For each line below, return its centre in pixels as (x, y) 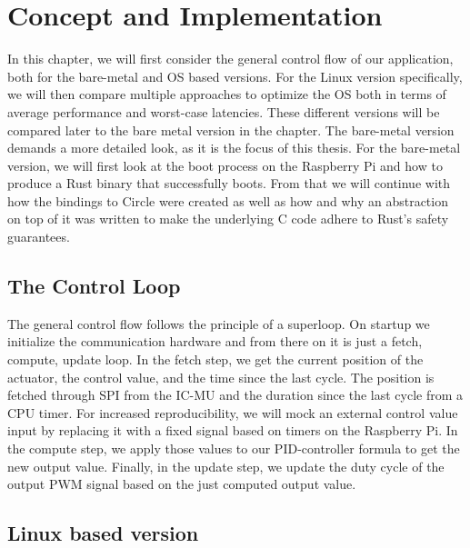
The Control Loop (94, 286)
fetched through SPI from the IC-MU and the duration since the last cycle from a (235, 395)
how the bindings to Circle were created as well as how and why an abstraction (228, 200)
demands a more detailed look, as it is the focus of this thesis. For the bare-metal (234, 148)
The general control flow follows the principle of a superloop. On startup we (219, 323)
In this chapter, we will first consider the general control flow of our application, (230, 59)
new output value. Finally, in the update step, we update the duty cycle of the (226, 466)
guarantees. (39, 237)
